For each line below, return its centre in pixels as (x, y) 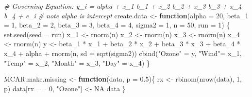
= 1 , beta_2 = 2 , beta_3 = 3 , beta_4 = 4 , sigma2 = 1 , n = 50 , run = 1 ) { (117, 25)
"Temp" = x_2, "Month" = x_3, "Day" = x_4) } (77, 62)
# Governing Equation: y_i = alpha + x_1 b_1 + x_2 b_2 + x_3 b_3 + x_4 (123, 6)
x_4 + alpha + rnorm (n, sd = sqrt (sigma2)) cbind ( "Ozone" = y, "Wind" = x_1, (123, 53)
